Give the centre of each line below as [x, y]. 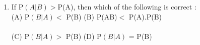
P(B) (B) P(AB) [92, 16]
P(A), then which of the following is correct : [127, 6]
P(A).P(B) [145, 16]
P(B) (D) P [84, 36]
